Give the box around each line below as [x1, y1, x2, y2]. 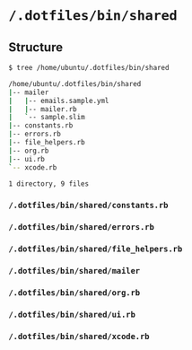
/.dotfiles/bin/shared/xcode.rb [8, 331, 150, 341]
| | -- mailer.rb [8, 104, 77, 114]
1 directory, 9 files [8, 179, 90, 188]
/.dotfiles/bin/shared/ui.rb [8, 309, 136, 319]
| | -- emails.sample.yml [8, 96, 109, 105]
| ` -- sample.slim [8, 113, 86, 122]
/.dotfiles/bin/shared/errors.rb [8, 223, 154, 232]
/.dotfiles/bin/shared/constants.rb [8, 200, 169, 211]
